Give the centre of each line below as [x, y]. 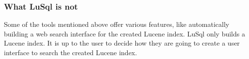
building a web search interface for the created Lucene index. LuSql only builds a [124, 33]
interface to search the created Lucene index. [71, 52]
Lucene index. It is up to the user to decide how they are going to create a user [122, 43]
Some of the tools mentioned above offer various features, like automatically [117, 24]
